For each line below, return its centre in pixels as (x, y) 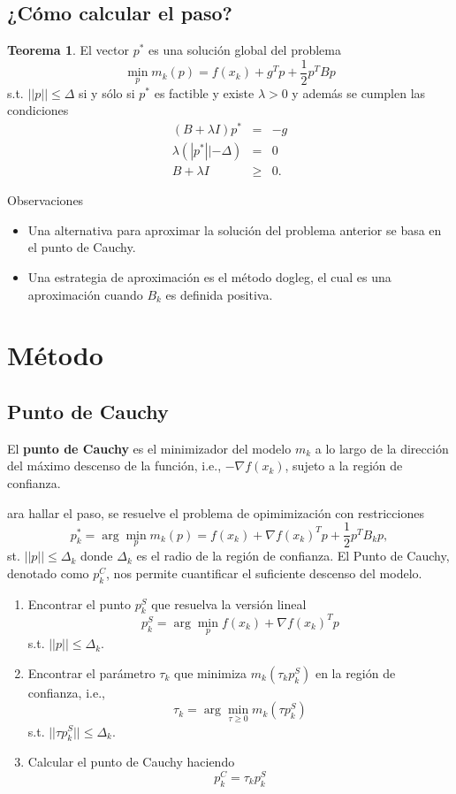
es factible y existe (204, 92)
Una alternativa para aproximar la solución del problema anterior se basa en (235, 229)
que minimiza (211, 672)
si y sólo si (107, 92)
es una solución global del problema (245, 50)
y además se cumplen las (359, 92)
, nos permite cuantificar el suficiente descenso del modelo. (264, 573)
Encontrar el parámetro (91, 672)
